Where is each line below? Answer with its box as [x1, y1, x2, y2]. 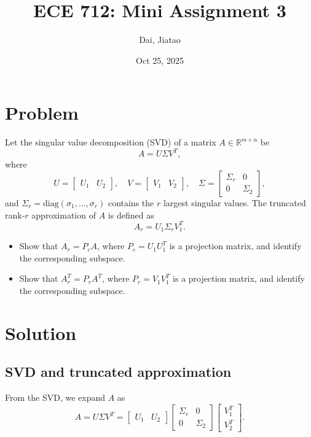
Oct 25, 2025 [136, 53, 184, 66]
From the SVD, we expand [5, 391, 105, 404]
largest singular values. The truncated [163, 196, 306, 209]
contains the [108, 196, 154, 209]
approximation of [31, 208, 96, 221]
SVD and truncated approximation [5, 362, 232, 381]
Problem [5, 100, 79, 125]
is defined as [108, 208, 154, 221]
